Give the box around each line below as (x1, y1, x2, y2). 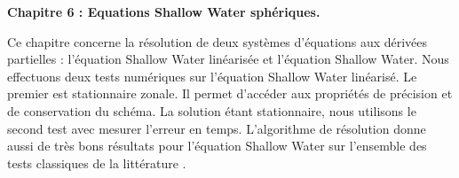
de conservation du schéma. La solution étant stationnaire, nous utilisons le (7, 101, 416, 120)
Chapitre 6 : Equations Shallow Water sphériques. (7, 3, 321, 20)
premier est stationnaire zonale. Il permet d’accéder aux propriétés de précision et (7, 84, 453, 103)
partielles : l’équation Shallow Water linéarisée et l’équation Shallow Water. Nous (7, 50, 449, 68)
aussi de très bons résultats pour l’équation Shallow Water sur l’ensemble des (7, 136, 427, 155)
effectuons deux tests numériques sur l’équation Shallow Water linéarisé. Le (7, 66, 417, 85)
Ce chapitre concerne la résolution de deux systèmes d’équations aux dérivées (7, 32, 428, 50)
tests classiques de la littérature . (7, 153, 186, 172)
